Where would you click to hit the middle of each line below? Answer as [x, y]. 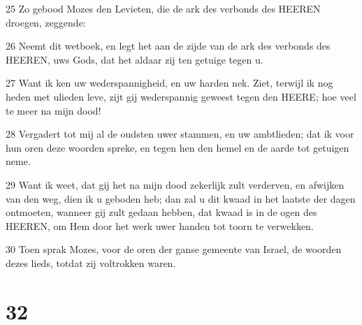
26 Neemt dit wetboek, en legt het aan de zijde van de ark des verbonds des [168, 46]
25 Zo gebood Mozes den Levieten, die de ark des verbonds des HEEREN [163, 8]
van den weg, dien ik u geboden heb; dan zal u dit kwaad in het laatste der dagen [181, 198]
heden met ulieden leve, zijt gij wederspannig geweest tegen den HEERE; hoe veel [181, 96]
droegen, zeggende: [46, 22]
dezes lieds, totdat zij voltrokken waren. [91, 262]
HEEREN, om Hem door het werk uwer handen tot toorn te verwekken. [160, 225]
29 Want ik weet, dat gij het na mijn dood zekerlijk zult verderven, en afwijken [175, 184]
